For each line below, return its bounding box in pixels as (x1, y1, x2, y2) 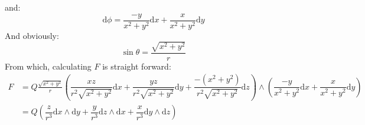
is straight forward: (102, 60, 171, 72)
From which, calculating (5, 60, 92, 72)
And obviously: (5, 29, 59, 41)
